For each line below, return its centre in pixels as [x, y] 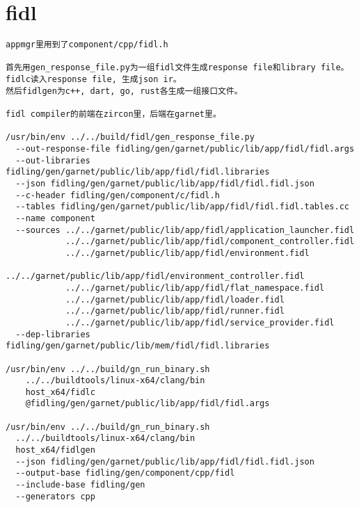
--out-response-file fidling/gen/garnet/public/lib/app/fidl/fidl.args [185, 149]
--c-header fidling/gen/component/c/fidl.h [118, 195]
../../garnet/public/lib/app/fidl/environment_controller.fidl [155, 276]
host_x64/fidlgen [55, 450]
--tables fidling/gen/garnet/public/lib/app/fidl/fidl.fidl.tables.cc [182, 207]
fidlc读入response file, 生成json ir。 [94, 80]
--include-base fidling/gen [80, 485]
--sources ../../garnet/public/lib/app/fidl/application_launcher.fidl [185, 230]
